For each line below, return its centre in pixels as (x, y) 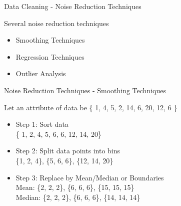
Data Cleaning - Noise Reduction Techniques (73, 6)
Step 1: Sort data (42, 124)
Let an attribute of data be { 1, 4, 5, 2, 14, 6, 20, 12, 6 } (91, 107)
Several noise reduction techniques (56, 23)
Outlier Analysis (41, 73)
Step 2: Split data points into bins (68, 151)
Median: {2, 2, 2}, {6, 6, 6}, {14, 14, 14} (78, 197)
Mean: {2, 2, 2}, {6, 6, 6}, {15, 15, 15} (75, 187)
